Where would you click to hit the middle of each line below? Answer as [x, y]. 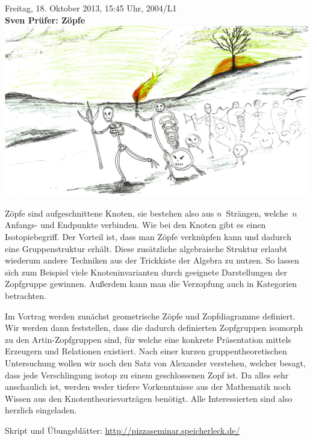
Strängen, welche [257, 213]
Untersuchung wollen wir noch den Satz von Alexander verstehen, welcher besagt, [155, 362]
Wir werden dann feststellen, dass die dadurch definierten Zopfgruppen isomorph [154, 328]
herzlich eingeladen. [41, 410]
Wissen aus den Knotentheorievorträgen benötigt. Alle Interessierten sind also [149, 398]
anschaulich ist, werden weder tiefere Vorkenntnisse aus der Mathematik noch [148, 387]
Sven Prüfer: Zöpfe [45, 20]
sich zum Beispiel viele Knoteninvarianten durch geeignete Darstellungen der [146, 272]
